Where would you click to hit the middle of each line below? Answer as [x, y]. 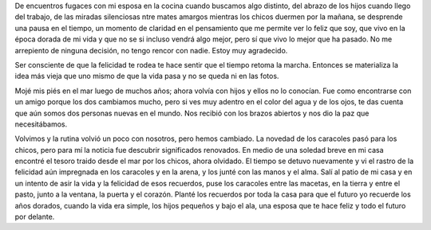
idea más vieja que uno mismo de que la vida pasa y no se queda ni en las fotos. [147, 76]
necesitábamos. [41, 124]
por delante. [35, 217]
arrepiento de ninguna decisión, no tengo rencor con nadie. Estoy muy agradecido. [151, 50]
